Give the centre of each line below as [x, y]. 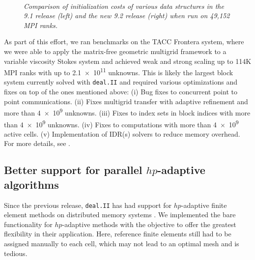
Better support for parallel [73, 170]
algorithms [31, 184]
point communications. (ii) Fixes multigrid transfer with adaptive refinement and [126, 101]
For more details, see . [37, 143]
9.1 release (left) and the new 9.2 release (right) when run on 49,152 [127, 15]
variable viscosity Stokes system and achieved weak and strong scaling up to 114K [128, 61]
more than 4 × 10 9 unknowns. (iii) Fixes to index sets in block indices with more [127, 112]
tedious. [16, 253]
